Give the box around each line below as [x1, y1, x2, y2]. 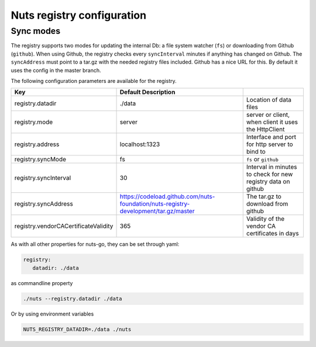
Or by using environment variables [11, 310, 94, 317]
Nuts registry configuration [11, 9, 146, 22]
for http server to [246, 140, 293, 148]
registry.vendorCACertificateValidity [14, 222, 114, 230]
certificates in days [246, 230, 299, 238]
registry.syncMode [14, 155, 67, 164]
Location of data [246, 96, 292, 104]
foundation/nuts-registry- [119, 200, 190, 208]
